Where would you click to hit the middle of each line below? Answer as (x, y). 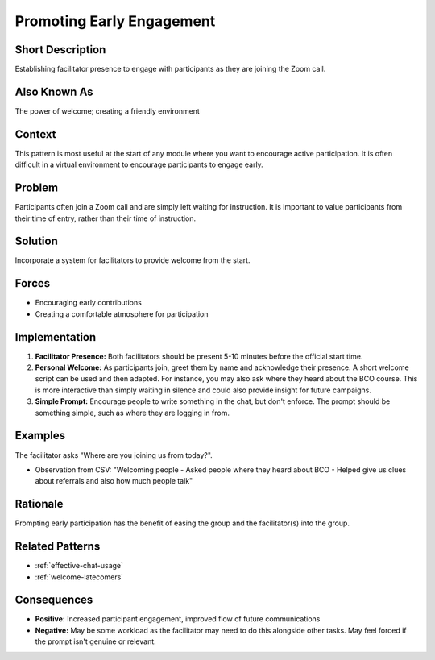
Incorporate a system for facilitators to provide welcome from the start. (133, 260)
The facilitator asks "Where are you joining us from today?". (114, 455)
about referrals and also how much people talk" (114, 481)
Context (35, 134)
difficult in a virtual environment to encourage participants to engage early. (139, 164)
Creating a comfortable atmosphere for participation (122, 313)
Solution (36, 241)
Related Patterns (58, 547)
